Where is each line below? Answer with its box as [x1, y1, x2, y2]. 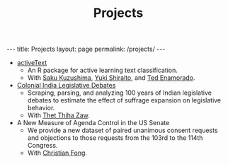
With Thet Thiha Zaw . [27, 111, 90, 119]
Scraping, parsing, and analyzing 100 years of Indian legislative [27, 88, 212, 97]
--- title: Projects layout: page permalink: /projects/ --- [6, 45, 166, 54]
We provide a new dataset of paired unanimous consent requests [27, 126, 218, 135]
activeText [16, 59, 47, 67]
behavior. [27, 104, 55, 112]
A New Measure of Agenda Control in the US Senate [16, 119, 170, 127]
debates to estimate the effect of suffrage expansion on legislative [27, 96, 222, 105]
